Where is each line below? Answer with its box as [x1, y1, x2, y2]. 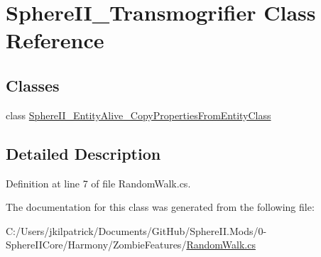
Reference [6, 26, 104, 55]
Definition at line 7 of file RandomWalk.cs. [6, 175, 191, 190]
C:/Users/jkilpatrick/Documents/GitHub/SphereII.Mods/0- [6, 223, 267, 238]
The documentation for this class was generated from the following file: [6, 199, 315, 214]
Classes [6, 74, 60, 96]
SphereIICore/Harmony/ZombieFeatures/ [6, 237, 187, 252]
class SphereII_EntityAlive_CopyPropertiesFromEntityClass [6, 107, 271, 122]
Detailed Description [6, 142, 161, 164]
